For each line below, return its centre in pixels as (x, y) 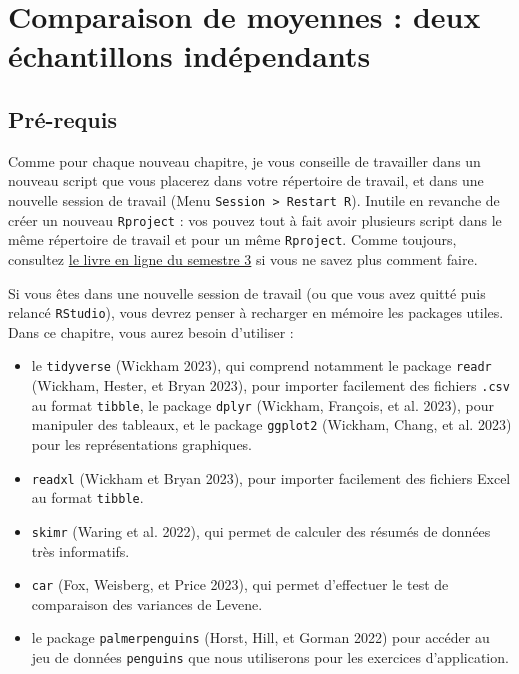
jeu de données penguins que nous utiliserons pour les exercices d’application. (270, 657)
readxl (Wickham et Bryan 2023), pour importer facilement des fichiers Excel (271, 477)
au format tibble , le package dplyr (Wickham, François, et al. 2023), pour (263, 404)
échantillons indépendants (189, 55)
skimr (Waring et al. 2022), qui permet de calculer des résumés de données (261, 530)
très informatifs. (80, 550)
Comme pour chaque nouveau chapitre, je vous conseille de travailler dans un (244, 160)
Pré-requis (62, 118)
